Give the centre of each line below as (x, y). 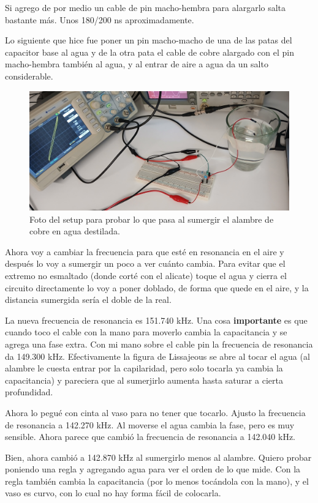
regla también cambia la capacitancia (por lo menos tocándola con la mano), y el (157, 481)
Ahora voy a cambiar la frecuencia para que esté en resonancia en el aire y (145, 251)
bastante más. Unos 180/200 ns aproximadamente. (100, 19)
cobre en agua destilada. (75, 231)
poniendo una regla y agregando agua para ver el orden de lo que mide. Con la (153, 469)
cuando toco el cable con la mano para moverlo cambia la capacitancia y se (146, 332)
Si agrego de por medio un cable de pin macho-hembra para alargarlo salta (146, 7)
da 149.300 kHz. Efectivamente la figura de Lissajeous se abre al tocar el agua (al (157, 356)
